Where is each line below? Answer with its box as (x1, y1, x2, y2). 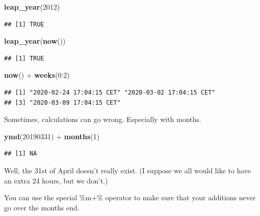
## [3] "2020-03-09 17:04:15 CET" (4, 99, 121, 106)
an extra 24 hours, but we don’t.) (4, 175, 108, 186)
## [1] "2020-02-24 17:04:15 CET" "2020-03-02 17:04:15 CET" (4, 88, 216, 96)
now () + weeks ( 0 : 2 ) (4, 70, 70, 80)
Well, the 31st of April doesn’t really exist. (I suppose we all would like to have (4, 165, 251, 175)
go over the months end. (4, 202, 79, 212)
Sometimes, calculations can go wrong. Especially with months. (4, 114, 201, 125)
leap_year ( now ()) (4, 36, 66, 46)
